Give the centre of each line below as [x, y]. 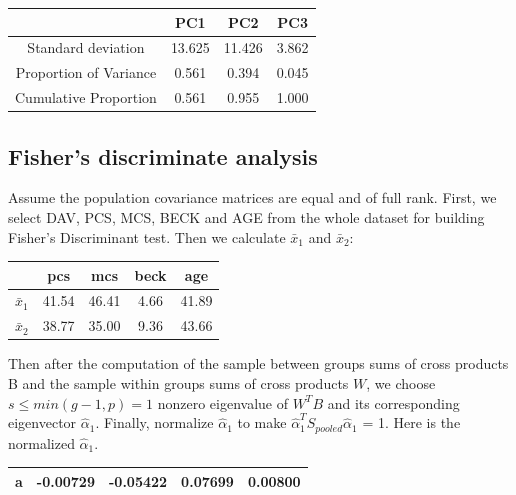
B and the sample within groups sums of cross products [178, 382]
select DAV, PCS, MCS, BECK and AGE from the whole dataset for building [246, 216]
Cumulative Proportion [86, 97]
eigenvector [42, 422]
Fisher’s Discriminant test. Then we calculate [147, 236]
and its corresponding [393, 402]
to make [262, 422]
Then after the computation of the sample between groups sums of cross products [258, 363]
